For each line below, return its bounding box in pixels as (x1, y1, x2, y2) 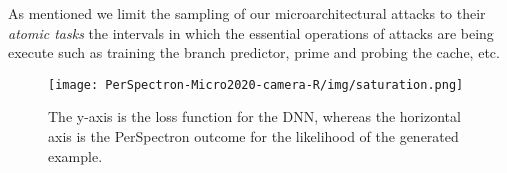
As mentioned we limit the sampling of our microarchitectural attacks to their (8, 3, 486, 23)
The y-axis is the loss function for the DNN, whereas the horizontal (48, 106, 461, 127)
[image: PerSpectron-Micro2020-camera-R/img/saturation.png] (48, 77, 464, 92)
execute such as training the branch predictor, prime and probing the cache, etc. (8, 42, 500, 63)
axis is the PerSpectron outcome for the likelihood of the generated (48, 126, 459, 147)
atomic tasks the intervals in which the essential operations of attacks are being (8, 22, 494, 43)
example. (48, 145, 103, 166)
